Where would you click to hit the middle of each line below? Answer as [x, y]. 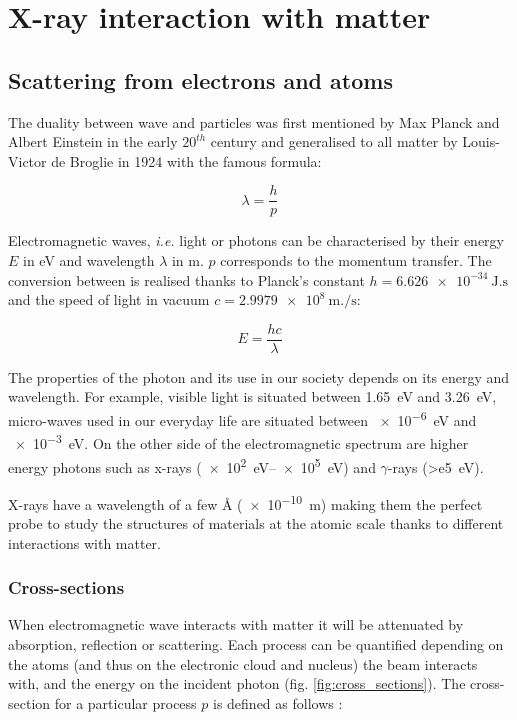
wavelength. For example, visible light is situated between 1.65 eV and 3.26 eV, [252, 396]
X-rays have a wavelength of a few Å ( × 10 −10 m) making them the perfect [245, 502]
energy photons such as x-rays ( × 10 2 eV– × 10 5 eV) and [192, 465]
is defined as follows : [277, 702]
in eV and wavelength [89, 260]
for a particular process [125, 702]
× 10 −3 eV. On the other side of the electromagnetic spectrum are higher [241, 441]
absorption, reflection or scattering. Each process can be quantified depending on [256, 644]
